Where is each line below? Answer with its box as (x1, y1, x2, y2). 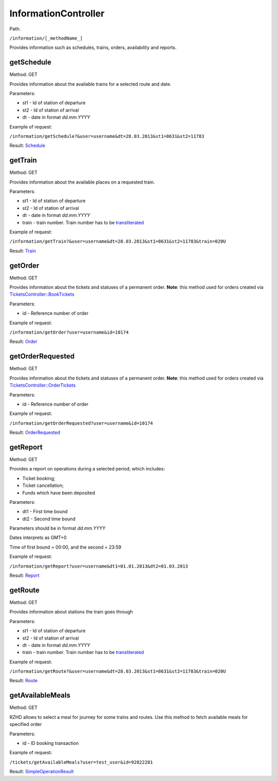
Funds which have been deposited (22, 489, 95, 496)
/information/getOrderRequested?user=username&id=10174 (9, 420, 153, 426)
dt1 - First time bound (22, 508, 68, 515)
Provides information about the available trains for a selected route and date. (9, 81, 172, 87)
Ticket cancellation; (22, 482, 64, 488)
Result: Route (9, 678, 38, 684)
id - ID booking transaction (22, 740, 79, 746)
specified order (9, 721, 42, 728)
